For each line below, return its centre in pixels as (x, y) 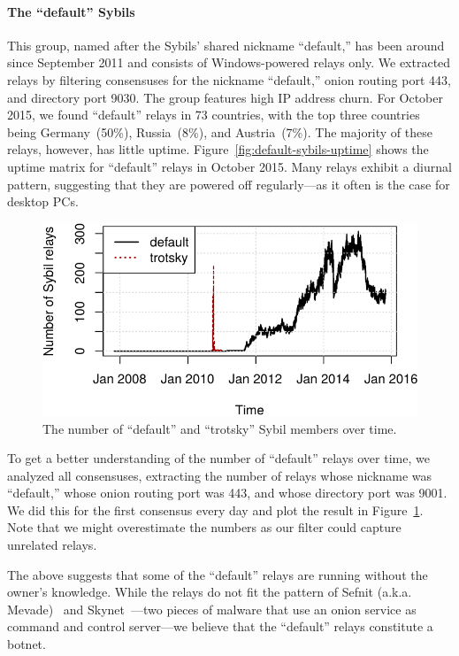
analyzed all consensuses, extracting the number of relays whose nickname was (220, 475)
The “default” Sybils (71, 11)
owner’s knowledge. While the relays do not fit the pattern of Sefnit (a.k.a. (210, 592)
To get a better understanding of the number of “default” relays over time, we (218, 458)
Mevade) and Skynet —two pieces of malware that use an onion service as (212, 609)
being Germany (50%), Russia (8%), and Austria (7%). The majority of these (220, 131)
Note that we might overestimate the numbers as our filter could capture (204, 527)
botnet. (27, 644)
